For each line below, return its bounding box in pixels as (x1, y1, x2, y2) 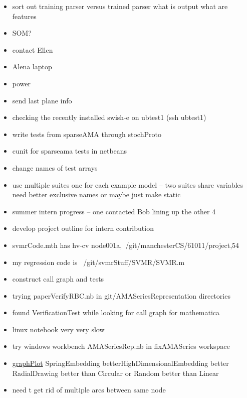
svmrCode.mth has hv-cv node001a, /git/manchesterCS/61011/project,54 (12, 239, 239, 250)
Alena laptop (12, 61, 52, 72)
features (12, 11, 37, 21)
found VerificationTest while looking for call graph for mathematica (12, 307, 220, 318)
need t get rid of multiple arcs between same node (12, 384, 166, 395)
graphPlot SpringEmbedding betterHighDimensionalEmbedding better (12, 358, 229, 368)
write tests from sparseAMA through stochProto (12, 128, 161, 139)
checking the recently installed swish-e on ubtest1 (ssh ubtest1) (12, 112, 206, 122)
